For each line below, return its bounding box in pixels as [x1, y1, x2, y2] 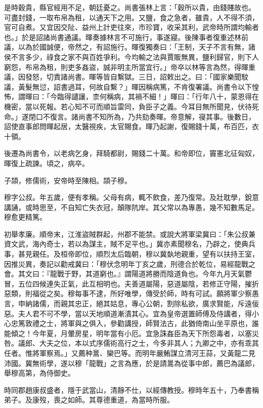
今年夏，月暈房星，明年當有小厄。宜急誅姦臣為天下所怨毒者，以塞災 [32, 328, 259, 338]
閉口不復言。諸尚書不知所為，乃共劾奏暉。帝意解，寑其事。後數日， [28, 111, 255, 121]
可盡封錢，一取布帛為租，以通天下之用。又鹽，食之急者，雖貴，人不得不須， [4, 12, 259, 22]
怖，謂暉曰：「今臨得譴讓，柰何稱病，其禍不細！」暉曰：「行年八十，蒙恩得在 [4, 91, 259, 102]
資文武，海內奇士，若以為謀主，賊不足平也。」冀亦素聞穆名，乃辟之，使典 [4, 238, 248, 249]
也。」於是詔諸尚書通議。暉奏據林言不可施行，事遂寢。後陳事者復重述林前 [4, 31, 248, 42]
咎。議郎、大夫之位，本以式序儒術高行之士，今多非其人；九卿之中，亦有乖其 [4, 338, 259, 348]
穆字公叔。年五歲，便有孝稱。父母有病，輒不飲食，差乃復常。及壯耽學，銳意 [4, 192, 259, 202]
